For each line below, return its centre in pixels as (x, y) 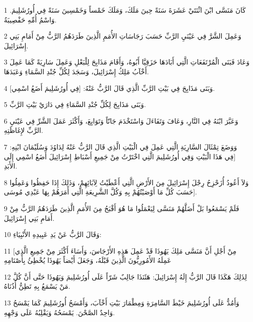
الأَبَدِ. (11, 166)
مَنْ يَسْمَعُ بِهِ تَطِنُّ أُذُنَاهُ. (37, 286)
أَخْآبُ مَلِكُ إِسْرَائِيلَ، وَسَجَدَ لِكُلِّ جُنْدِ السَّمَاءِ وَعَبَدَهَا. (76, 71)
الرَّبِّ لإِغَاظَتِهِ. (24, 130)
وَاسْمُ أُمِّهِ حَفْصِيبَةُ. (30, 19)
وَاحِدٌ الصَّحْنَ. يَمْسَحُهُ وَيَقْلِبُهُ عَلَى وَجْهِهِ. (59, 312)
